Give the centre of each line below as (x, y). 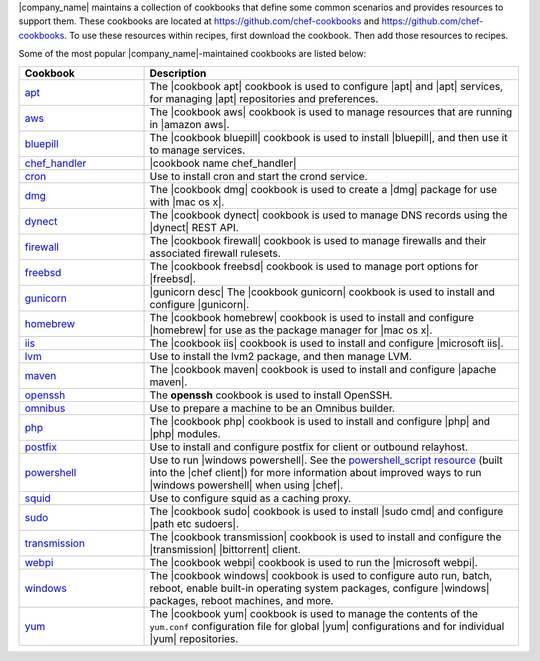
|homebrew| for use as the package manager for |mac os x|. (291, 330)
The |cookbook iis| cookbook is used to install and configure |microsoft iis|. (326, 343)
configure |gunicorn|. (199, 304)
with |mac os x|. (187, 202)
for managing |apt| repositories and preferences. (264, 98)
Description (178, 73)
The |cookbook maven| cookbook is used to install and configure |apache (323, 369)
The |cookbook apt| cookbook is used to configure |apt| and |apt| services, (326, 86)
